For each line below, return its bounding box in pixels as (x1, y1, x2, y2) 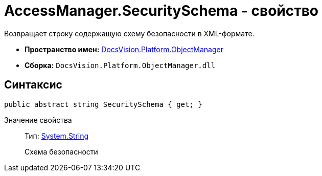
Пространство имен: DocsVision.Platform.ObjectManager (25, 45, 223, 54)
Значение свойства (4, 115, 72, 124)
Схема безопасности (25, 147, 98, 156)
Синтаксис (4, 78, 62, 92)
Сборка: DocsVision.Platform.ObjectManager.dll (25, 60, 216, 70)
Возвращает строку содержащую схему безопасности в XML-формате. (4, 29, 255, 38)
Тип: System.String (25, 131, 89, 140)
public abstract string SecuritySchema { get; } (4, 100, 202, 108)
